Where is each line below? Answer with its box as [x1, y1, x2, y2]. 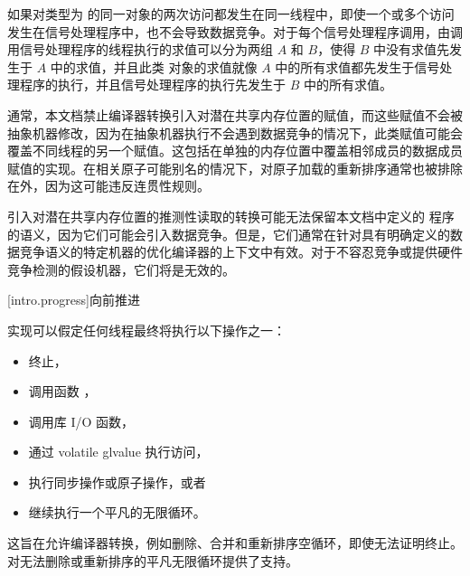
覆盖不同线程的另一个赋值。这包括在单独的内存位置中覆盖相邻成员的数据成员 [7, 141, 463, 160]
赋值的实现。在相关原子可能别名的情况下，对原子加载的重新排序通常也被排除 [7, 158, 463, 177]
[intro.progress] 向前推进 [7, 290, 140, 309]
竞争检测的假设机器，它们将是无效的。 [7, 260, 235, 279]
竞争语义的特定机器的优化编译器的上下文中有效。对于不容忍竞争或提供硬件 [19, 242, 463, 261]
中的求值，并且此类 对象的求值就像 [50, 57, 258, 76]
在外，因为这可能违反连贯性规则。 [7, 176, 210, 195]
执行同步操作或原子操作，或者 [28, 472, 206, 491]
